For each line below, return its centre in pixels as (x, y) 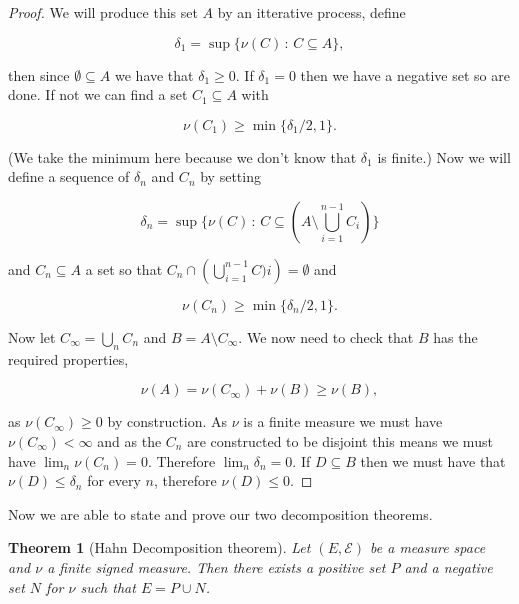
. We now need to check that (326, 336)
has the (455, 336)
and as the (129, 440)
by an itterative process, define (311, 12)
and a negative (448, 566)
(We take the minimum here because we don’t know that (182, 156)
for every (114, 480)
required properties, (68, 358)
